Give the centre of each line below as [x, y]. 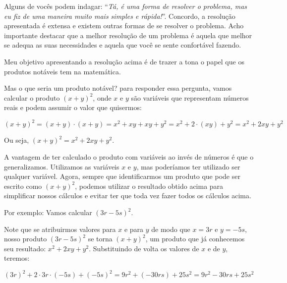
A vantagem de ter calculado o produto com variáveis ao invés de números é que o [129, 157]
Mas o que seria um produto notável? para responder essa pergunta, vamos [118, 88]
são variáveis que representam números [190, 97]
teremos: [17, 258]
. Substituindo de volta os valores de [144, 248]
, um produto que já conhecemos [195, 239]
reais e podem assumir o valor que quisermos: [73, 107]
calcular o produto [32, 97]
